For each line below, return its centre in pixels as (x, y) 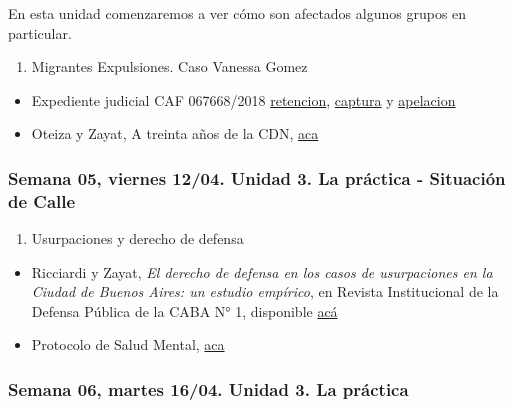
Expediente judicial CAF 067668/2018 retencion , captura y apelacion (243, 99)
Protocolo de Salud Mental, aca (128, 344)
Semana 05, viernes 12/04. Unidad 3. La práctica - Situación (257, 177)
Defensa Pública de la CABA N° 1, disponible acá (184, 310)
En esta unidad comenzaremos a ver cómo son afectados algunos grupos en (237, 13)
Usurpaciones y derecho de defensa (137, 238)
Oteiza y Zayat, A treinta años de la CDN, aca (175, 133)
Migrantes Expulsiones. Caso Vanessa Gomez (169, 66)
